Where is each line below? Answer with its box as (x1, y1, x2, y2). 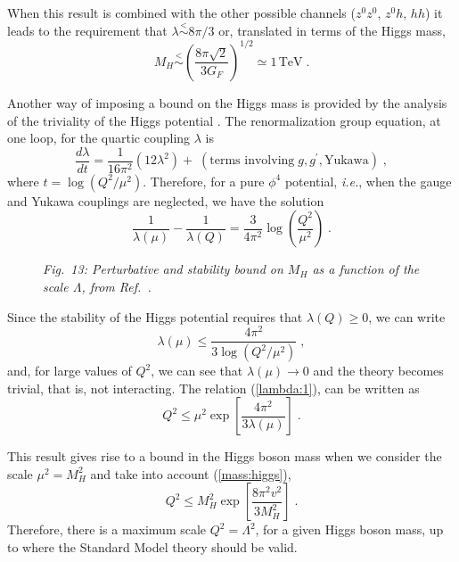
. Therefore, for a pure (143, 171, 265, 190)
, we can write (368, 307, 446, 326)
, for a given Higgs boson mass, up (255, 520, 444, 539)
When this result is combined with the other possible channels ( (7, 4, 356, 21)
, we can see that (151, 361, 243, 380)
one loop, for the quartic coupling (7, 128, 191, 147)
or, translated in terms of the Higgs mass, (218, 21, 446, 39)
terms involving (209, 154, 295, 168)
